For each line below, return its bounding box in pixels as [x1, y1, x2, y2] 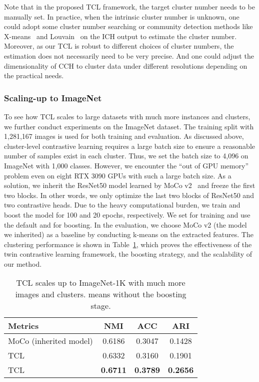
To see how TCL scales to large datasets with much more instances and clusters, [4, 111, 250, 121]
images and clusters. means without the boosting [15, 288, 186, 300]
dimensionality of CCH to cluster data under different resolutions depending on [4, 60, 247, 71]
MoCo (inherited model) [8, 335, 93, 347]
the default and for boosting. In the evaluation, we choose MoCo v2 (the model [4, 219, 247, 230]
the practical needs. [4, 70, 64, 81]
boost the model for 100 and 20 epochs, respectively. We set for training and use [4, 209, 250, 220]
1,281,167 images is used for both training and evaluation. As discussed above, [4, 131, 244, 141]
